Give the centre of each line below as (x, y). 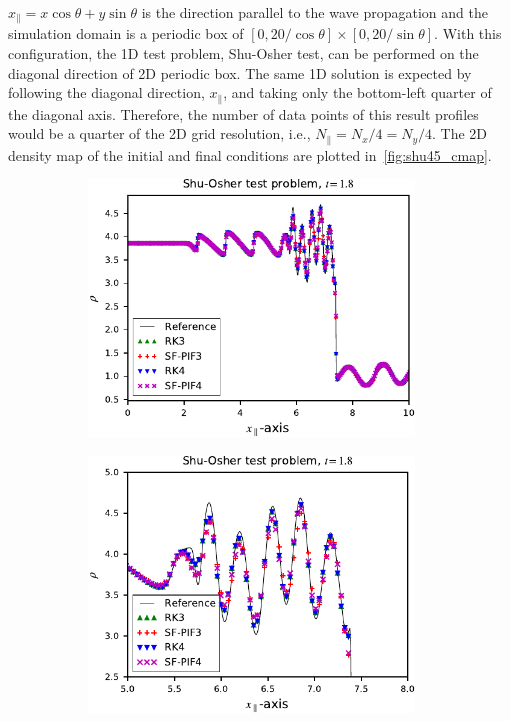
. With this (468, 33)
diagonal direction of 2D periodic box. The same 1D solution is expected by (240, 72)
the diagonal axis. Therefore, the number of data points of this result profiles (243, 113)
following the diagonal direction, (106, 92)
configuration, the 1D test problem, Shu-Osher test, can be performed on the (243, 53)
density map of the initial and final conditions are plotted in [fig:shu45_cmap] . (250, 154)
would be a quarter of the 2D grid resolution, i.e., (159, 133)
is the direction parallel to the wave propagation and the (314, 12)
